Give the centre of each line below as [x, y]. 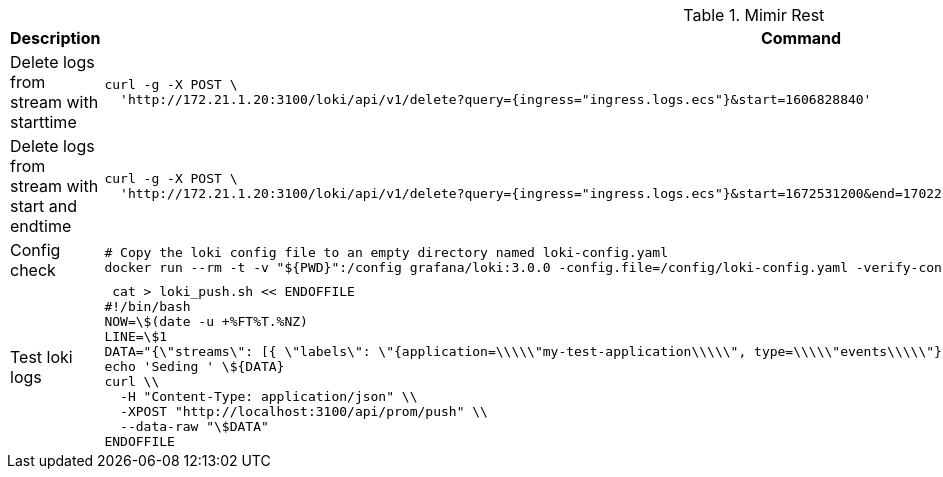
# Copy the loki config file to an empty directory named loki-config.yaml [386, 252]
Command [801, 38]
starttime [43, 122]
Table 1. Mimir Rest [754, 15]
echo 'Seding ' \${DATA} [194, 366]
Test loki [41, 356]
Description [55, 38]
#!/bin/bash [147, 306]
